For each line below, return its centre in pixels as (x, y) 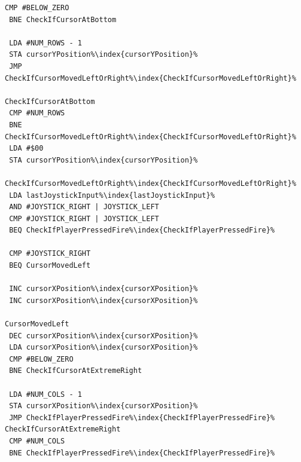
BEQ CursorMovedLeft (50, 266)
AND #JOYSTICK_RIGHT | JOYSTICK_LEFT (84, 207)
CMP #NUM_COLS (37, 441)
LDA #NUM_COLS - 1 (45, 394)
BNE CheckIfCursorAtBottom (63, 19)
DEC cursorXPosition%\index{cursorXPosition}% (104, 336)
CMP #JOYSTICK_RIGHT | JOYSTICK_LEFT (84, 218)
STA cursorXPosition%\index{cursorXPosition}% (104, 406)
